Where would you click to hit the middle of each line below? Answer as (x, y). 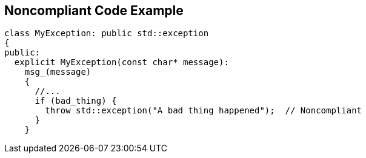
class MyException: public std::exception (107, 33)
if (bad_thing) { (76, 101)
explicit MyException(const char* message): (121, 62)
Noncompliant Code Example (94, 11)
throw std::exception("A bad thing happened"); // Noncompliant (204, 111)
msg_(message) (58, 72)
